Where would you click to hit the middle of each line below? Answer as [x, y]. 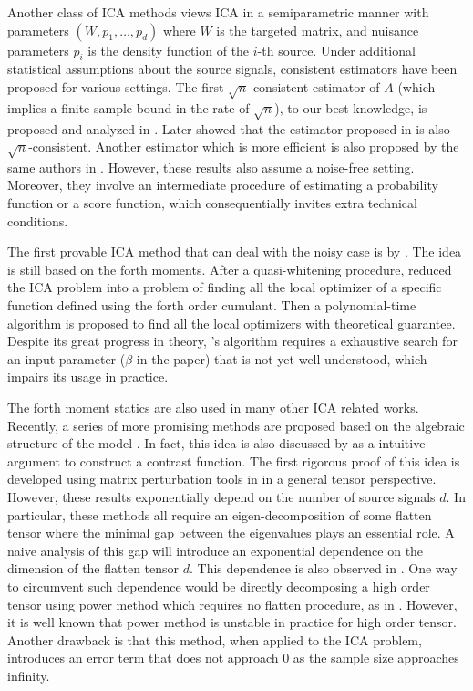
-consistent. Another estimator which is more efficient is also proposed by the [244, 147]
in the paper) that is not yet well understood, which [282, 358]
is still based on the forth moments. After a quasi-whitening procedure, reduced [230, 269]
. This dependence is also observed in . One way [323, 568]
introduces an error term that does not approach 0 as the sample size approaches [233, 658]
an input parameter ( [67, 358]
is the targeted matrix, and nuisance [318, 30]
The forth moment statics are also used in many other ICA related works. [213, 407]
